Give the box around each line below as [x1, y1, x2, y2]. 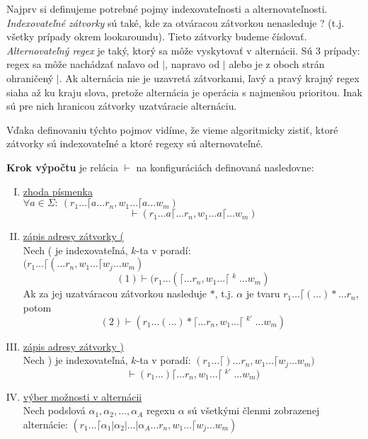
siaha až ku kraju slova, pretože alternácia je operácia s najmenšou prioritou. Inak [6, 84, 363, 99]
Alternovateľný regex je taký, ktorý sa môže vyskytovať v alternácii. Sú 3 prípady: [6, 42, 360, 57]
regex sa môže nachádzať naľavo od [6, 57, 159, 72]
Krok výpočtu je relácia [6, 159, 118, 174]
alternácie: [23, 416, 68, 431]
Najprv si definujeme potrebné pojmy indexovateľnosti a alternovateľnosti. [6, 1, 328, 16]
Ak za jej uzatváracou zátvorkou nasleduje [23, 286, 207, 301]
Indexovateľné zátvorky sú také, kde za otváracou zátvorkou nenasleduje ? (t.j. [6, 15, 345, 30]
